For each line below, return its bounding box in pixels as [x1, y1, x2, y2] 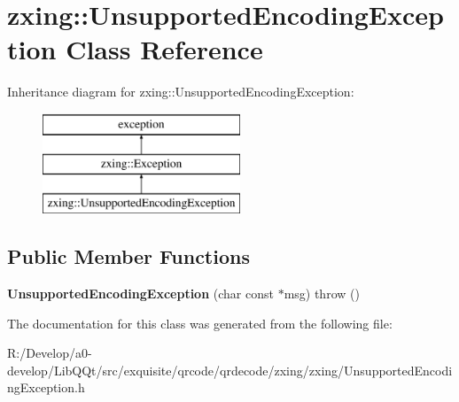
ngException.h [7, 378, 85, 397]
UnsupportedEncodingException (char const [7, 284, 274, 303]
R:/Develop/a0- [7, 344, 92, 362]
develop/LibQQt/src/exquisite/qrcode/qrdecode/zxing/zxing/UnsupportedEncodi [7, 360, 453, 379]
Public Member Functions [7, 243, 250, 270]
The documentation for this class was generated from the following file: [7, 313, 393, 332]
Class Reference [66, 31, 263, 67]
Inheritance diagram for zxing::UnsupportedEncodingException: [7, 82, 354, 101]
